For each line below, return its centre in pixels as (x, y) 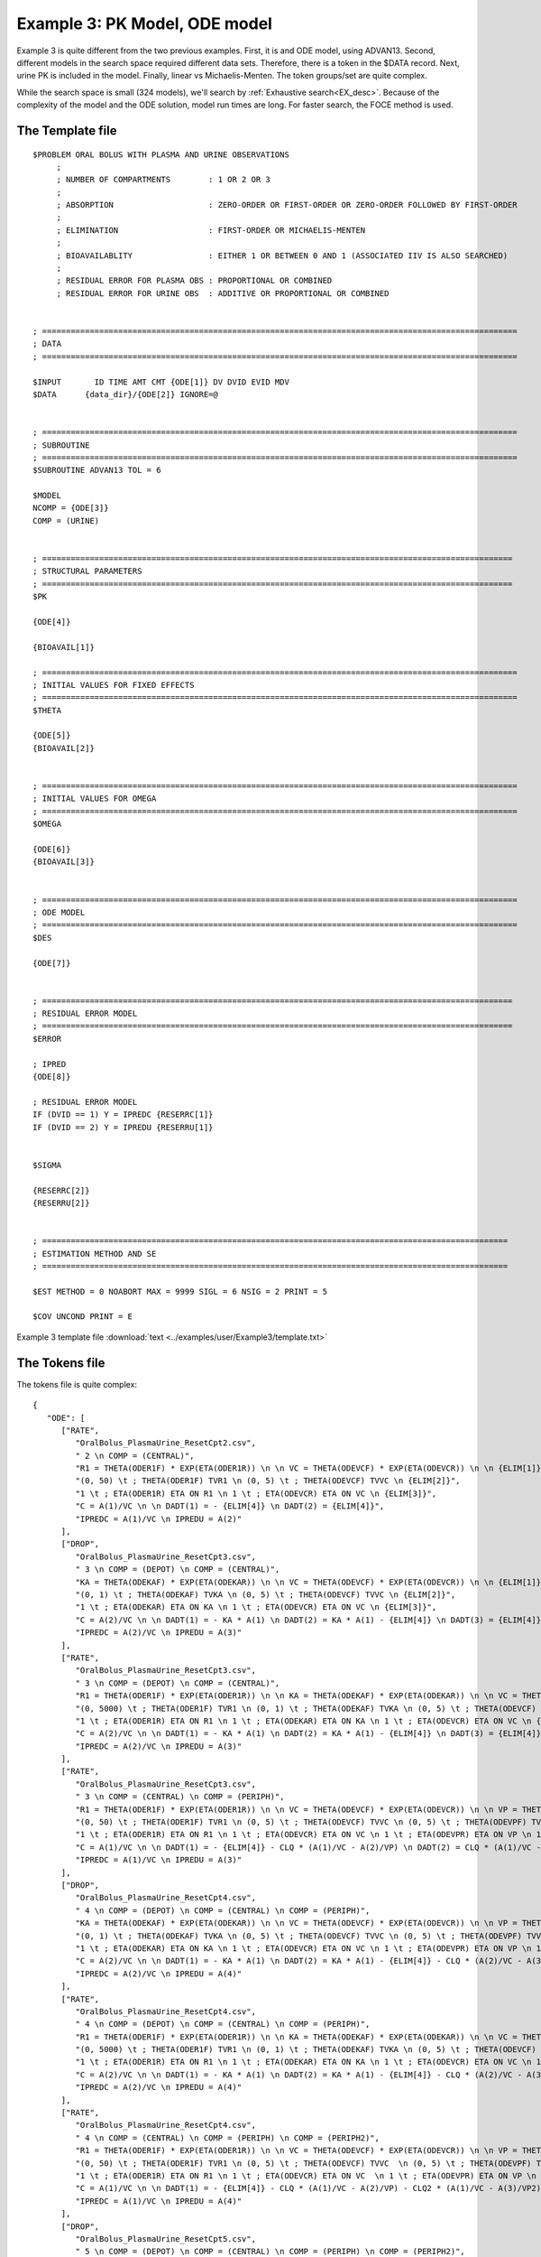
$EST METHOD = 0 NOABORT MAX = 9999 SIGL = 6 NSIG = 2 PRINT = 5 (180, 1291)
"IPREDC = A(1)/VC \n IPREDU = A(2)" (159, 1519)
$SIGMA (47, 1165)
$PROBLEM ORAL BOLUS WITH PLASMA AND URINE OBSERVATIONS (161, 154)
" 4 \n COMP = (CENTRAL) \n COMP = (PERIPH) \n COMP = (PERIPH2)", (228, 2138)
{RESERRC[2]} (61, 1190)
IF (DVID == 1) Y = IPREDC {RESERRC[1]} (123, 1115)
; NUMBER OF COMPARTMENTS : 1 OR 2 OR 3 (163, 180)
